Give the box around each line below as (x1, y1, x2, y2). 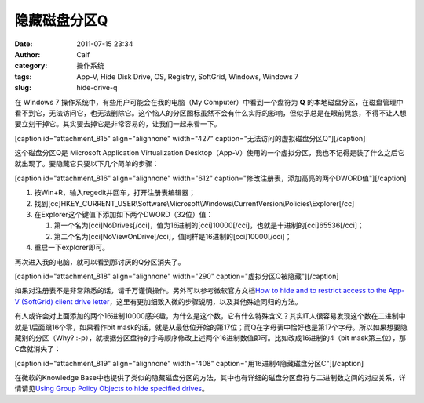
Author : (14, 49, 41, 59)
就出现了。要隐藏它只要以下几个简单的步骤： (14, 159, 159, 169)
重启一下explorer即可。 (34, 243, 110, 252)
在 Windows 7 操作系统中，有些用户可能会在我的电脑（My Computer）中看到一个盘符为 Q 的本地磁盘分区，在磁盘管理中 (14, 97, 404, 107)
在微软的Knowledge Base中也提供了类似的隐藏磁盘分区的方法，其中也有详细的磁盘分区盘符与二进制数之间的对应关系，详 (14, 373, 406, 383)
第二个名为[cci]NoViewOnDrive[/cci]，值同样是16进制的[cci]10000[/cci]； (53, 231, 292, 241)
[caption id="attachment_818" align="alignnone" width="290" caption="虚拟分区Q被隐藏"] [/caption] (14, 271, 339, 281)
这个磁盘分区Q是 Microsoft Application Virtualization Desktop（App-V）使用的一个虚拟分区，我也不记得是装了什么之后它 (14, 148, 405, 158)
